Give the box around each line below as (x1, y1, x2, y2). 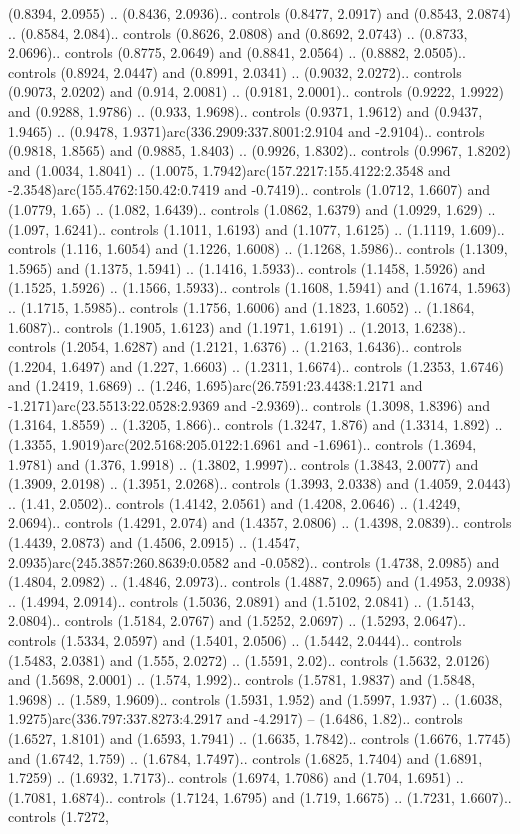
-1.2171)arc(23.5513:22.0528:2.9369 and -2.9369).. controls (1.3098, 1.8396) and (8, 394, 491, 415)
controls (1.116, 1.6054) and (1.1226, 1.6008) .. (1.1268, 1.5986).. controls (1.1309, (8, 238, 508, 259)
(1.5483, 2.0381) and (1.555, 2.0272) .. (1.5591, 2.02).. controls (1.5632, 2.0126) (8, 649, 490, 670)
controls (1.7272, (8, 806, 109, 827)
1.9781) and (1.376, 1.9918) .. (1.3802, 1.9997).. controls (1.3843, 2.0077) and (8, 453, 479, 474)
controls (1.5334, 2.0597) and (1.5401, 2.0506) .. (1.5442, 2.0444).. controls (8, 630, 462, 650)
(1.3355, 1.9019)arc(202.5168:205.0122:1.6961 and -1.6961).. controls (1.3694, (8, 434, 477, 455)
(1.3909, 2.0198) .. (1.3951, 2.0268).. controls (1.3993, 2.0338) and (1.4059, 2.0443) (8, 473, 511, 494)
